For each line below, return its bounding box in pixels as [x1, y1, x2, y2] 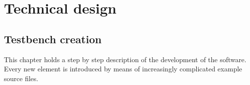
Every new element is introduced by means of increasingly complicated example [4, 64, 242, 74]
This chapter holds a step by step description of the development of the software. [4, 54, 247, 64]
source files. [4, 73, 39, 83]
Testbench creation [4, 31, 102, 46]
